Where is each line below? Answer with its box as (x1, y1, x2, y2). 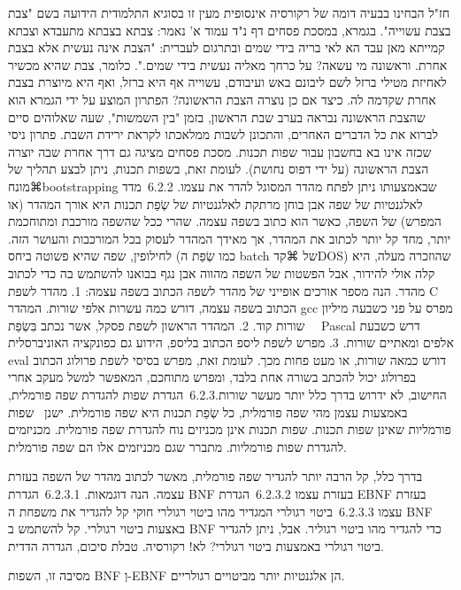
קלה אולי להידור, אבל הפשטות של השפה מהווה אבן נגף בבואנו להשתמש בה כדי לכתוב (8, 263, 435, 282)
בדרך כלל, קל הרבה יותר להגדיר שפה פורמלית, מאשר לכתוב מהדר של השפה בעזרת (8, 467, 423, 485)
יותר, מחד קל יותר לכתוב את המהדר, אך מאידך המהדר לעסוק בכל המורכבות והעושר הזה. (8, 229, 451, 247)
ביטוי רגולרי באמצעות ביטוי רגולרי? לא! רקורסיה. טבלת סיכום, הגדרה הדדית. (8, 536, 384, 555)
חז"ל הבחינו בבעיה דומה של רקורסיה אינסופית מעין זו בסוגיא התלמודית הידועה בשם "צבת (8, 4, 450, 21)
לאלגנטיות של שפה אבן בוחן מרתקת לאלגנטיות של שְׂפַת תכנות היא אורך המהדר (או (8, 194, 423, 213)
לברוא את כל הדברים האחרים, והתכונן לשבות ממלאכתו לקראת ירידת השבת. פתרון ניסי (8, 125, 438, 144)
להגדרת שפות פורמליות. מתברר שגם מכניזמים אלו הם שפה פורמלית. (8, 437, 347, 455)
